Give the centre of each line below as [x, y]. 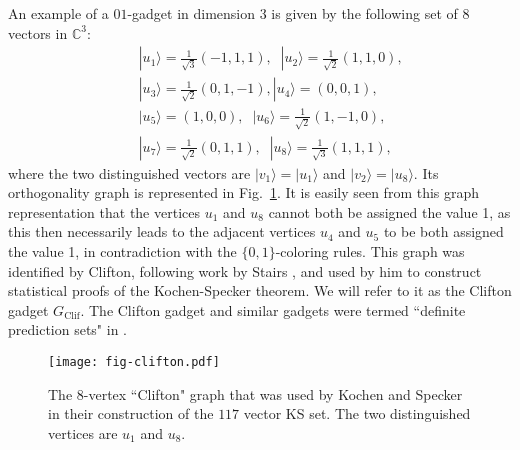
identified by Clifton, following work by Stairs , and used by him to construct [245, 270]
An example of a [58, 13]
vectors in [38, 32]
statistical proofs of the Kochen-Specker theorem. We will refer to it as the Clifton [260, 290]
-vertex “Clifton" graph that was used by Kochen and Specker [273, 393]
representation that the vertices [104, 211]
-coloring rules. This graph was [370, 250]
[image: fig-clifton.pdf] [134, 361]
